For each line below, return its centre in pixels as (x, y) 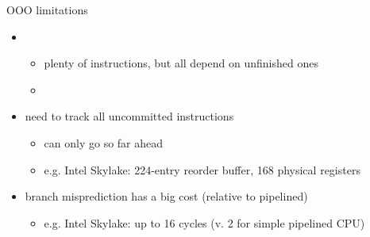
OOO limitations (47, 10)
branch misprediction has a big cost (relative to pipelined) (166, 196)
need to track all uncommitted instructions (129, 116)
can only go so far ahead (104, 142)
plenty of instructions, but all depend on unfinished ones (181, 63)
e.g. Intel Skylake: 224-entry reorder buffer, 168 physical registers (202, 169)
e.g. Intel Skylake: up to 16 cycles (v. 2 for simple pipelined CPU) (204, 222)
